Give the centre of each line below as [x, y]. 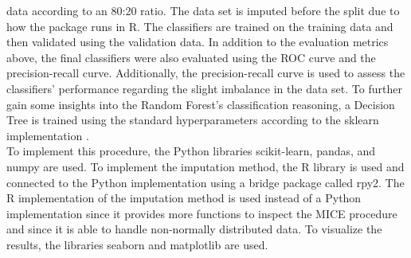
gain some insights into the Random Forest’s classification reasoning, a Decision [201, 104]
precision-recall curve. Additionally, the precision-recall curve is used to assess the [206, 73]
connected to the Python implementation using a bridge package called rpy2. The [205, 182]
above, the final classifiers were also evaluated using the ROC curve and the [191, 57]
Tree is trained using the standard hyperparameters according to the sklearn [193, 120]
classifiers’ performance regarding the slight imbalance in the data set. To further [204, 88]
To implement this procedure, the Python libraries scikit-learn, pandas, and [191, 151]
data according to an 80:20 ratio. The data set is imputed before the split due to [203, 10]
